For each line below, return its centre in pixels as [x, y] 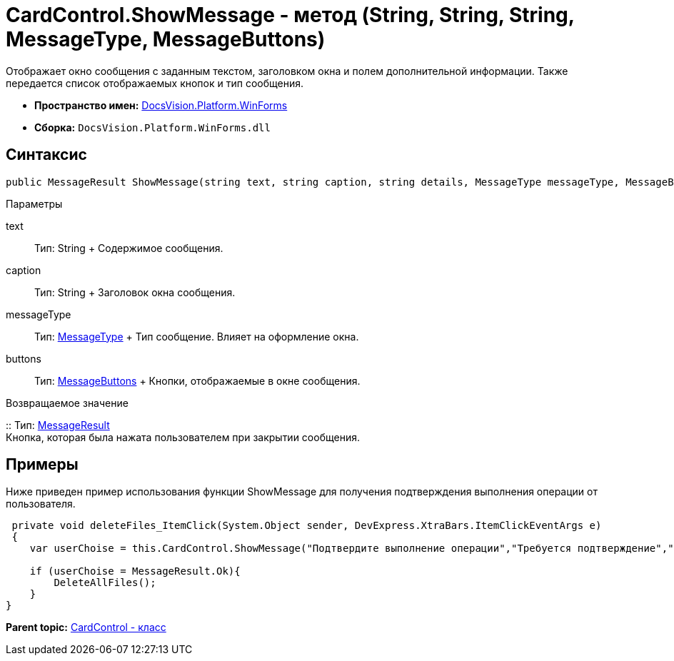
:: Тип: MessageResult [58, 425]
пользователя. [41, 504]
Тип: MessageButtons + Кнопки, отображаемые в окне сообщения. [197, 380]
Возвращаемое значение [67, 403]
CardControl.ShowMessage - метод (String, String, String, [290, 15]
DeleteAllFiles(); [105, 583]
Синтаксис [46, 155]
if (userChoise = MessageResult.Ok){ [135, 571]
